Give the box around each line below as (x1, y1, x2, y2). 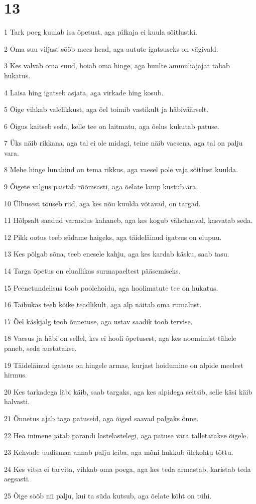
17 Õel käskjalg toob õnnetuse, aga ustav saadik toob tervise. (4, 316, 193, 326)
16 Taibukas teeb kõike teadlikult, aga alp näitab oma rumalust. (4, 299, 202, 310)
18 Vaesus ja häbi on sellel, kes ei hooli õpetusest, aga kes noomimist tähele (4, 333, 236, 343)
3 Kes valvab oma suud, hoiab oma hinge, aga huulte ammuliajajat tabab (4, 60, 230, 71)
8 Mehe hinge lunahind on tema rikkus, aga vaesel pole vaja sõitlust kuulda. (4, 164, 238, 175)
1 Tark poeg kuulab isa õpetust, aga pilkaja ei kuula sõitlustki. (4, 27, 198, 37)
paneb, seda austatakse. (4, 343, 77, 353)
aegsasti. (4, 473, 30, 484)
